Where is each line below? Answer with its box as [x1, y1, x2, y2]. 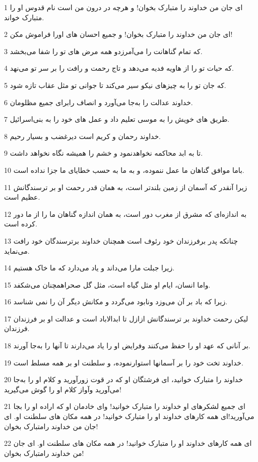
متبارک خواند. [4, 12, 44, 22]
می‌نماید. [4, 245, 30, 256]
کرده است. [4, 218, 37, 229]
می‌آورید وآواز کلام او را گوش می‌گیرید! [4, 384, 121, 394]
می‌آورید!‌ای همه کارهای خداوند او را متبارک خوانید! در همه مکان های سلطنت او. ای [4, 411, 254, 422]
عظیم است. [4, 192, 40, 202]
